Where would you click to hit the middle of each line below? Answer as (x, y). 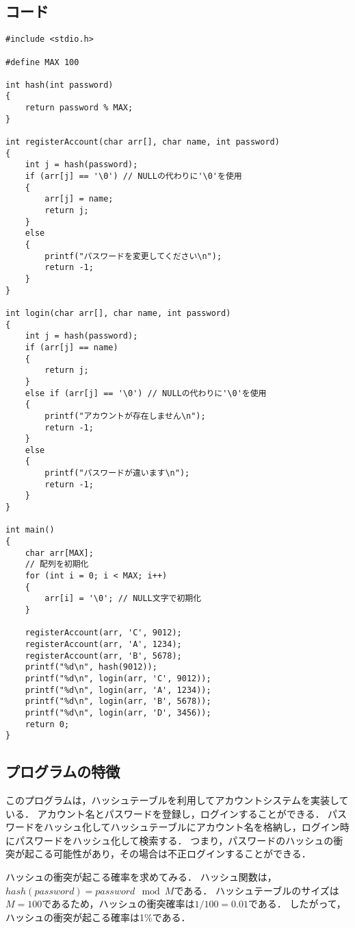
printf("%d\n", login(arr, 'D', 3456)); (118, 712)
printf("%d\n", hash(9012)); (91, 667)
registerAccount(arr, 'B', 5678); (103, 656)
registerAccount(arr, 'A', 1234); (103, 644)
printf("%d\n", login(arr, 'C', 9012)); (118, 678)
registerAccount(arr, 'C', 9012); (103, 633)
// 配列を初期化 (57, 564)
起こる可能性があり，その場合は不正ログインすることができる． (168, 854)
